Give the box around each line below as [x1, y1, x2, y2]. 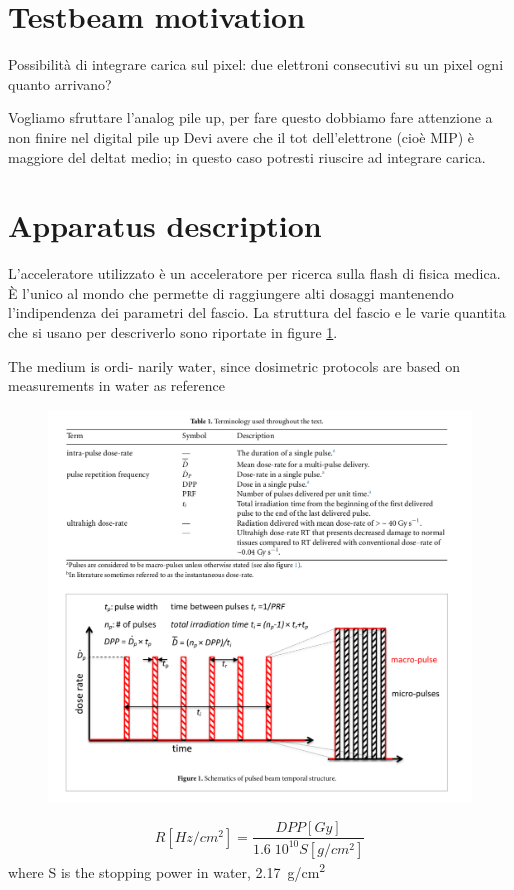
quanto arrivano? [8, 73, 112, 94]
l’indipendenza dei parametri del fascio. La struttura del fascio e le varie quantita [8, 302, 506, 323]
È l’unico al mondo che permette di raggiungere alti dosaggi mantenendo [8, 282, 454, 303]
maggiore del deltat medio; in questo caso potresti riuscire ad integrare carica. [8, 146, 486, 167]
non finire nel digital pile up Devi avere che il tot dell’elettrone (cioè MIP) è [8, 126, 475, 147]
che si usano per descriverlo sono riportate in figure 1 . [8, 322, 338, 342]
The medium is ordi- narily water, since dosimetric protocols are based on [8, 355, 461, 376]
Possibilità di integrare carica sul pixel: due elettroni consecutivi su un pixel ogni [8, 54, 504, 75]
